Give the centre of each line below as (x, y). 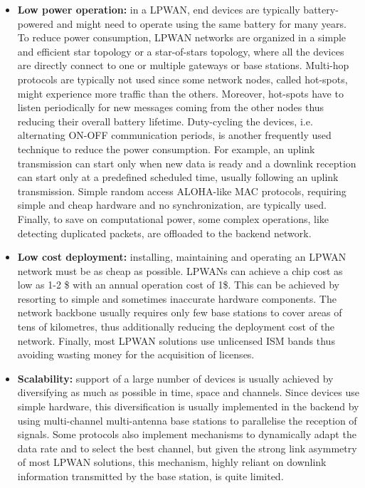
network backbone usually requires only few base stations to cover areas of (180, 312)
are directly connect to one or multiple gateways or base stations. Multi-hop (183, 65)
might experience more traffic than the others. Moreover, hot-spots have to (180, 93)
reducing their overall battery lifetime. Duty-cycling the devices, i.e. (165, 121)
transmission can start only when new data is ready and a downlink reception (187, 163)
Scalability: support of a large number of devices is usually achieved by (175, 378)
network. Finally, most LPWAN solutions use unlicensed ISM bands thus (176, 340)
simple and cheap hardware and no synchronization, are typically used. (172, 205)
